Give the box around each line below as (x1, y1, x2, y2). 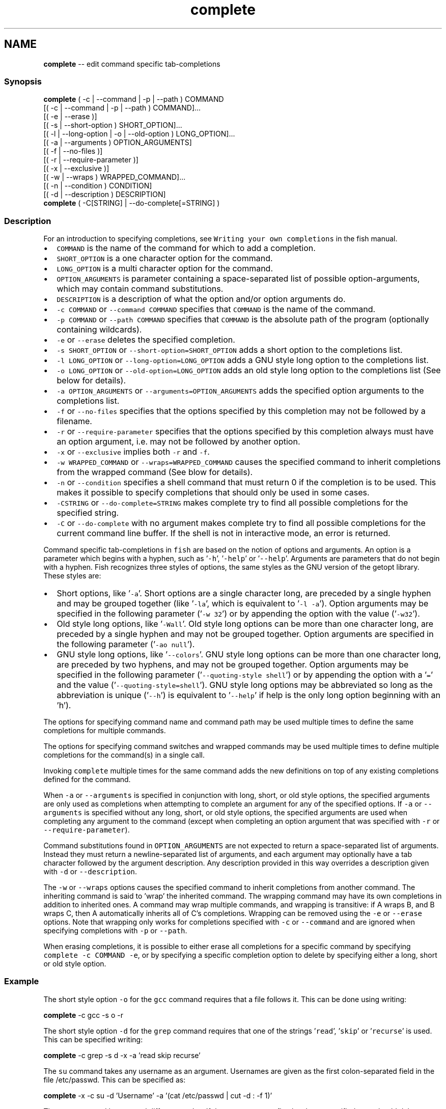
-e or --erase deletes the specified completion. (57, 335, 235, 345)
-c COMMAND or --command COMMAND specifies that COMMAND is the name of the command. (57, 304, 376, 315)
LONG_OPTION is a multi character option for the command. (57, 263, 273, 274)
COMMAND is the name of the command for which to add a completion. (57, 243, 316, 254)
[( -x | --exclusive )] (43, 164, 109, 173)
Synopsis (4, 76, 42, 87)
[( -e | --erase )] (43, 112, 97, 121)
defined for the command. (43, 775, 131, 784)
